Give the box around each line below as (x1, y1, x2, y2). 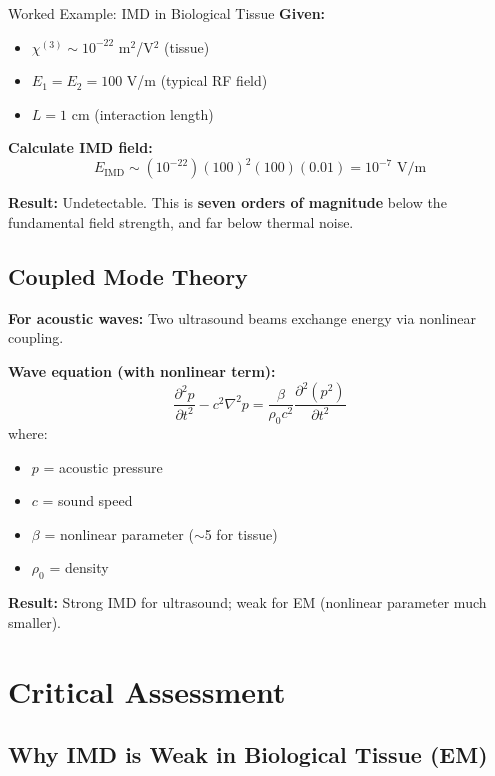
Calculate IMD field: (8, 137, 153, 158)
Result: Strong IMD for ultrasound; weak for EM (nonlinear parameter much (8, 592, 487, 613)
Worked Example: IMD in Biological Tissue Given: (8, 3, 326, 23)
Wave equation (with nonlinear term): (8, 361, 276, 382)
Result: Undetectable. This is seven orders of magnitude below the (8, 192, 447, 213)
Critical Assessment (8, 670, 286, 711)
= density (49, 557, 109, 578)
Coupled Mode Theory (8, 261, 248, 292)
